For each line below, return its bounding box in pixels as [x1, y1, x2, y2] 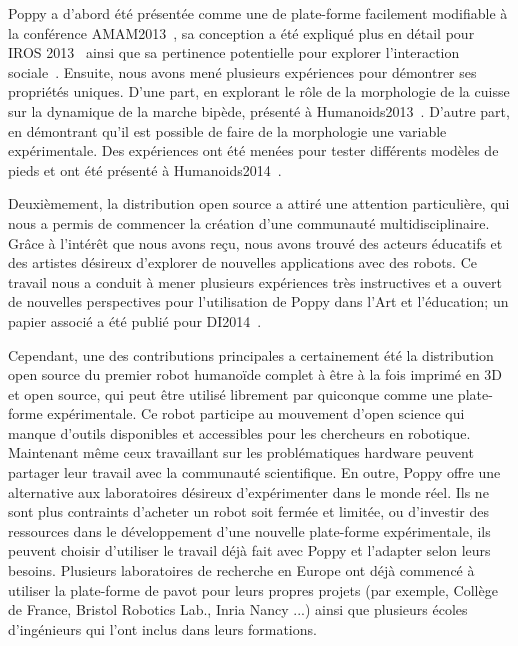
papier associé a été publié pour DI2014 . [8, 310, 262, 331]
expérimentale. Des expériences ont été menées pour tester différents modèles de [8, 140, 499, 161]
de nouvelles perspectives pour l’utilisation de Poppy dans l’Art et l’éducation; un [8, 291, 509, 312]
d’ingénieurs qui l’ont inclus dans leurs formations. [8, 618, 317, 639]
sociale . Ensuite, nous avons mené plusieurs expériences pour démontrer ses [8, 61, 477, 82]
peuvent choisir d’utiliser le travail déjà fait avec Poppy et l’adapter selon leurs [8, 540, 491, 561]
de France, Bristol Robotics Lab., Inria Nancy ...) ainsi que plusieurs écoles [8, 599, 468, 620]
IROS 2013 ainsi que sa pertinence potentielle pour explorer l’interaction [8, 42, 460, 63]
